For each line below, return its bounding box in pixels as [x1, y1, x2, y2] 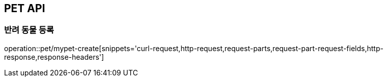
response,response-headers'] [4, 52, 104, 61]
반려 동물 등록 [4, 25, 54, 35]
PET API [4, 2, 45, 15]
